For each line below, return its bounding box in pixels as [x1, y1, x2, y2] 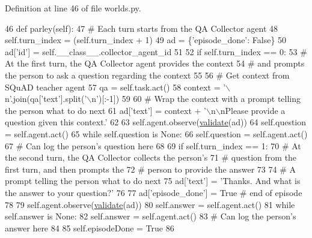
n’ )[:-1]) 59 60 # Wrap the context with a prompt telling [91, 92, 301, 105]
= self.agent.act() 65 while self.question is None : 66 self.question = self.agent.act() [5, 127, 308, 140]
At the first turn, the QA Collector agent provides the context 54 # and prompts [5, 57, 305, 70]
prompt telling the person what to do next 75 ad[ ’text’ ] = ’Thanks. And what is [5, 174, 301, 187]
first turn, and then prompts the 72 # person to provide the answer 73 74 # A [5, 162, 296, 175]
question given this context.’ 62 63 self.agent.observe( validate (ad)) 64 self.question [5, 116, 307, 128]
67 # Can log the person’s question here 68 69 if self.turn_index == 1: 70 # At [5, 139, 301, 152]
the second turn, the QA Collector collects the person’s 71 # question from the [5, 151, 297, 164]
